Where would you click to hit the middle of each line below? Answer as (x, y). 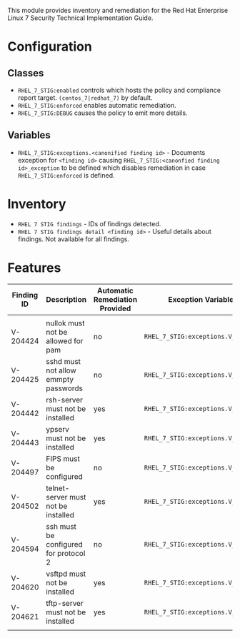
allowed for (65, 340)
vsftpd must (66, 574)
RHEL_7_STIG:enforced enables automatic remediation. (97, 105)
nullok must (65, 323)
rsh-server (65, 400)
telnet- (58, 488)
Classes (26, 73)
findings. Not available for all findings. (74, 239)
